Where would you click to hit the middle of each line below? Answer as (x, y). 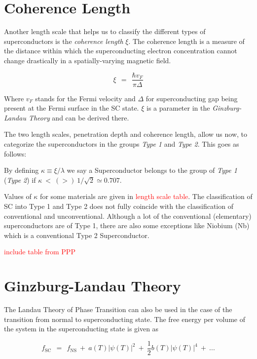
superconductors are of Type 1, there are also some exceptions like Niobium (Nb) (127, 225)
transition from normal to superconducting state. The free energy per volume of (125, 319)
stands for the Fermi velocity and (85, 98)
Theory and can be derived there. (79, 117)
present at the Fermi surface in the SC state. (72, 108)
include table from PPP (40, 252)
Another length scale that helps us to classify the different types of (105, 31)
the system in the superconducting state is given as (81, 329)
